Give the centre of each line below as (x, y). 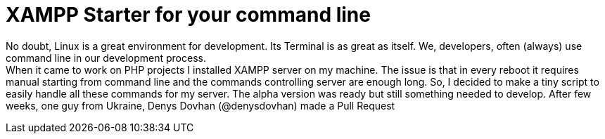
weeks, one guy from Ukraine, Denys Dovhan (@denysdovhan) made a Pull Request (200, 105)
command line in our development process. (106, 58)
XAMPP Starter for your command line (188, 15)
